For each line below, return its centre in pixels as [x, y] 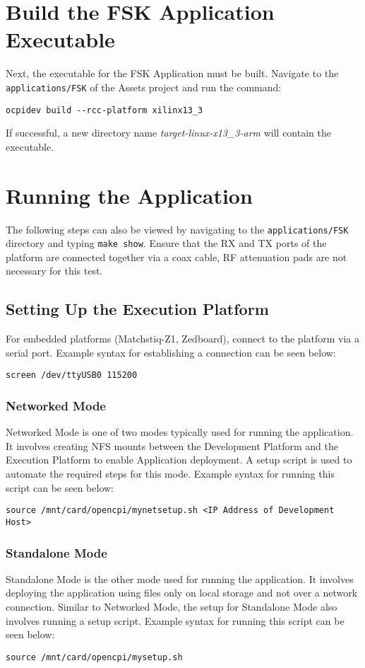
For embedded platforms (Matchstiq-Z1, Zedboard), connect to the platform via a [183, 339]
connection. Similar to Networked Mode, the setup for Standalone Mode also [172, 606]
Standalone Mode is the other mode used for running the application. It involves [180, 578]
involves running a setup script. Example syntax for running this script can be [175, 620]
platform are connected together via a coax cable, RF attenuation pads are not [176, 257]
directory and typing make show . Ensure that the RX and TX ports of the [166, 243]
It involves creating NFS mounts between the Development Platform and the [172, 445]
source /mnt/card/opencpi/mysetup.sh [94, 657]
